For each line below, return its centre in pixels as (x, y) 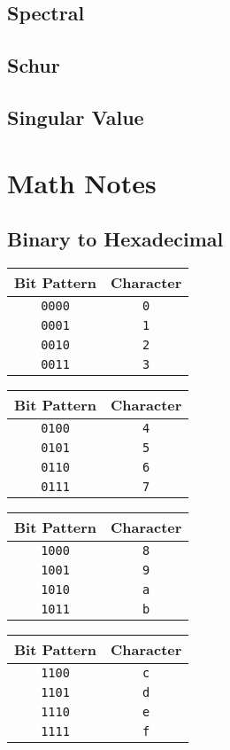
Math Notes (82, 182)
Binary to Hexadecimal (115, 239)
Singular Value (76, 117)
